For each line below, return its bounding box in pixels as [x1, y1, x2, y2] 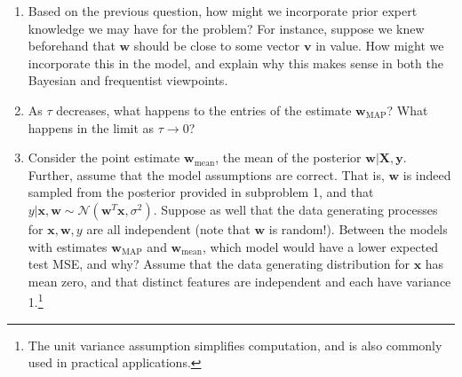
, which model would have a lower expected [202, 237, 439, 255]
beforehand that [28, 36, 115, 55]
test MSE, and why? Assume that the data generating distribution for [28, 255, 410, 273]
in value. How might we [315, 36, 444, 55]
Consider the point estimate [28, 148, 180, 167]
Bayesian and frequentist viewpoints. [28, 71, 228, 90]
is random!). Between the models [268, 219, 448, 238]
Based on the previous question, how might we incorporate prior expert [28, 2, 418, 20]
